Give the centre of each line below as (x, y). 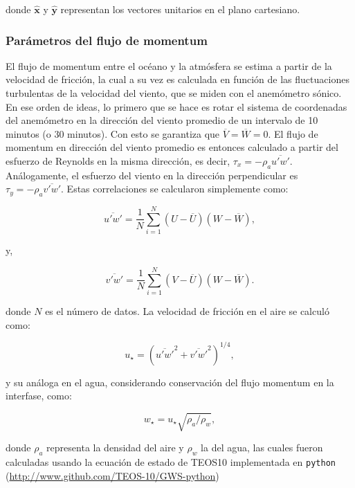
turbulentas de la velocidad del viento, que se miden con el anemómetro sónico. (174, 93)
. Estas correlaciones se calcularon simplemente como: (175, 189)
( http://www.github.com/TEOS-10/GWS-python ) (112, 475)
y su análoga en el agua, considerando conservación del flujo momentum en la (170, 382)
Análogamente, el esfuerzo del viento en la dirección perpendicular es (152, 175)
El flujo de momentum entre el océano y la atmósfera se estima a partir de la (169, 65)
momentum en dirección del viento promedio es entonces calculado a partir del (172, 147)
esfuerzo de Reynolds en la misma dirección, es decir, (118, 160)
